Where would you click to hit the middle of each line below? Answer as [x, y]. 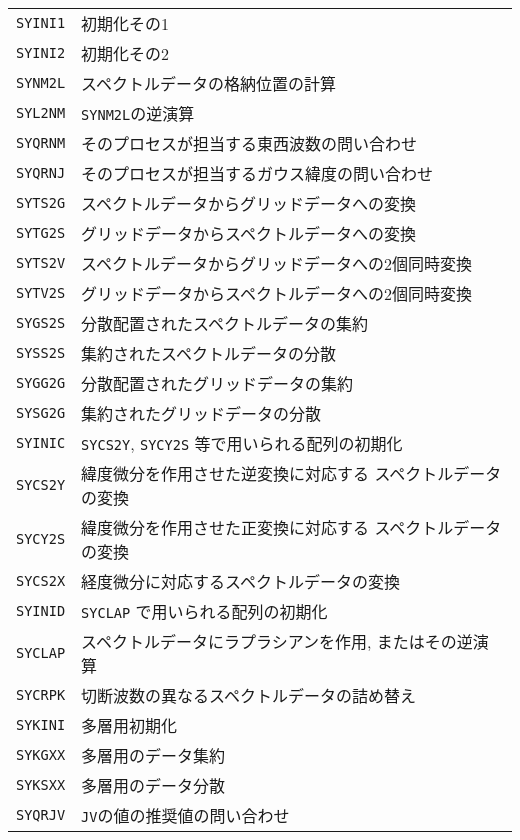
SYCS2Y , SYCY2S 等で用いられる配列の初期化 [242, 443]
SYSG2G [41, 413]
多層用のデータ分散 [153, 785]
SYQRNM [41, 143]
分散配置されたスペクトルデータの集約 [224, 323]
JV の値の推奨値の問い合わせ [185, 815]
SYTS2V [41, 263]
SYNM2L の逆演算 [138, 113]
